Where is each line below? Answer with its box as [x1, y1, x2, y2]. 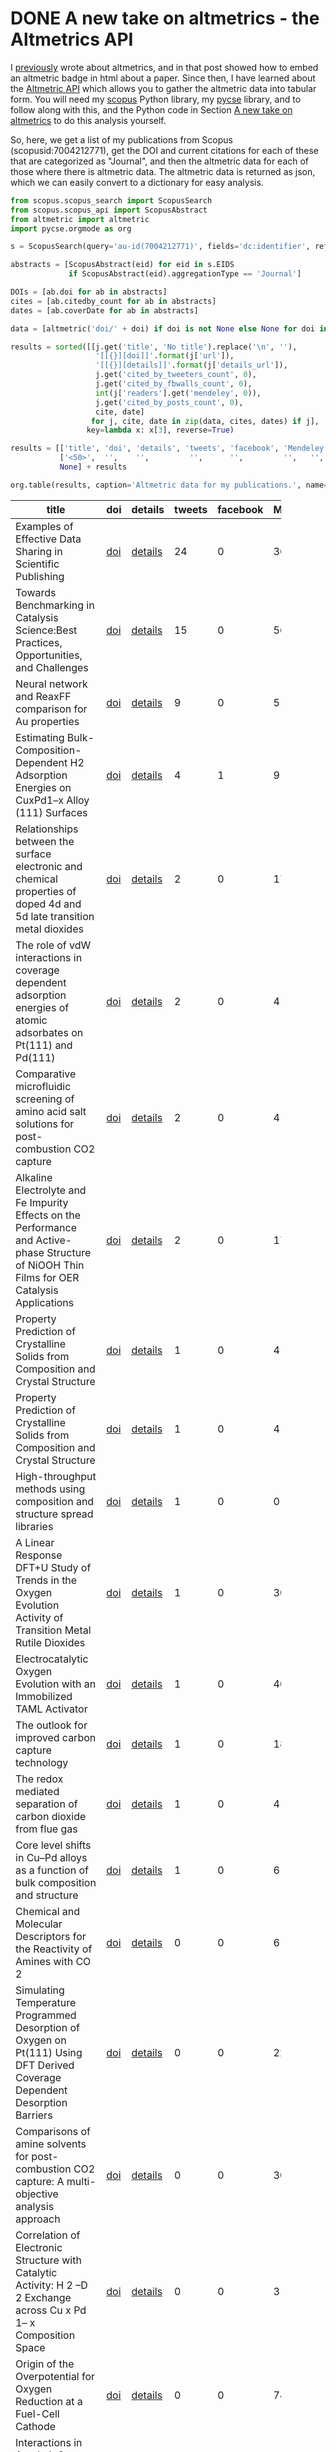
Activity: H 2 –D [15, 2278, 88, 2292]
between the [15, 834, 75, 848]
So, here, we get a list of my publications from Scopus [10, 133, 233, 146]
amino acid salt [15, 1104, 87, 1118]
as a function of [15, 1863, 89, 1877]
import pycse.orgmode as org [10, 223, 132, 234]
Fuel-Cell [15, 2407, 60, 2421]
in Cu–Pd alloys [15, 1850, 88, 1864]
